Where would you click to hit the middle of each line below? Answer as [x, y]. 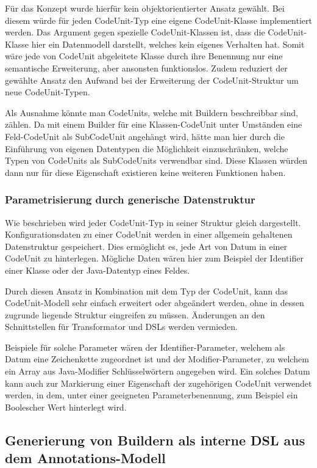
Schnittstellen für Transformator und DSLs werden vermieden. [122, 327]
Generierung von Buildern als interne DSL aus [155, 440]
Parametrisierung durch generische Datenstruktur [130, 199]
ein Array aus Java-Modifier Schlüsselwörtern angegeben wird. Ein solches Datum [158, 371]
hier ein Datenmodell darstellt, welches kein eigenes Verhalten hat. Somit [168, 44]
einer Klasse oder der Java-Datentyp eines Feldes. [98, 270]
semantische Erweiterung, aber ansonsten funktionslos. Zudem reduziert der [146, 68]
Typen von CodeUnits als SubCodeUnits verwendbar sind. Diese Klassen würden [156, 160]
